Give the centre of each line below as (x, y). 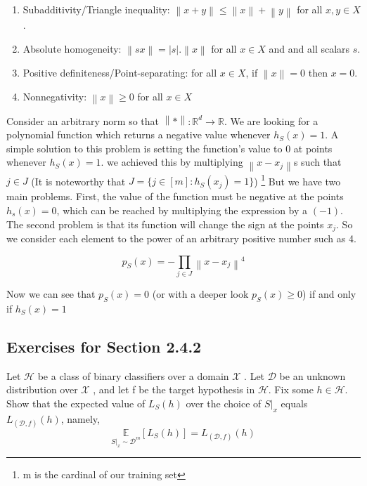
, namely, (80, 418)
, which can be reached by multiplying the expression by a (182, 210)
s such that (317, 162)
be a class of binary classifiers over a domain (133, 375)
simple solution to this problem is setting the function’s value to (144, 148)
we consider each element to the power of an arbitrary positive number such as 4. (181, 238)
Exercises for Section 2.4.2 (104, 346)
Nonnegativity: (55, 97)
